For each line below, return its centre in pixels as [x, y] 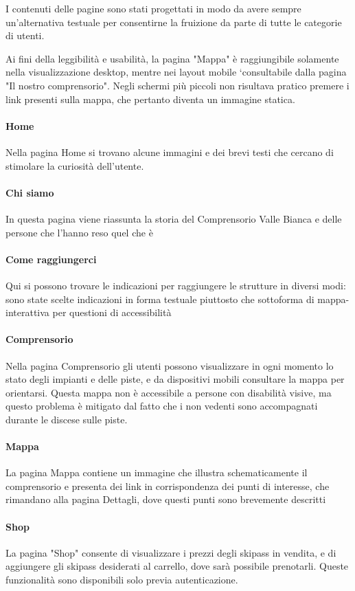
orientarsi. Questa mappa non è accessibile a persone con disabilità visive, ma [169, 392]
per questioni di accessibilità [112, 312]
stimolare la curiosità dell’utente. [75, 165]
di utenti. [25, 35]
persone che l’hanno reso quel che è [79, 232]
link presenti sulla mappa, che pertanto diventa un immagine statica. [150, 99]
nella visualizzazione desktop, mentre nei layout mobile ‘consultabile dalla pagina [176, 72]
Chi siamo [30, 192]
